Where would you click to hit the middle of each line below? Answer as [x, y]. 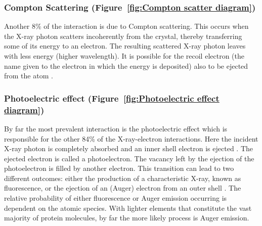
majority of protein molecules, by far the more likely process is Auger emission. [127, 218]
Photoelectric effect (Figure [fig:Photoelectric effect [112, 98]
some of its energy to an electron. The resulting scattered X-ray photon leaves [125, 46]
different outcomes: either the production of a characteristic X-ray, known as [123, 178]
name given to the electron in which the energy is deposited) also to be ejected [126, 65]
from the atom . [29, 76]
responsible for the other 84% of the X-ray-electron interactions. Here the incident [131, 138]
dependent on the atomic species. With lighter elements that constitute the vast [128, 208]
